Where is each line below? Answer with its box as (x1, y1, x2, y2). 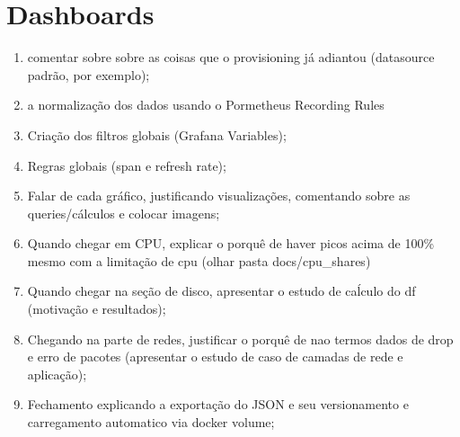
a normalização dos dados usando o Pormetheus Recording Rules (27, 95, 385, 114)
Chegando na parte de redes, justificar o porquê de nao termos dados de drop (27, 329, 454, 348)
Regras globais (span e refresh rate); (27, 156, 226, 174)
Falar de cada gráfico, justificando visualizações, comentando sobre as (27, 186, 411, 205)
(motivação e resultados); (27, 299, 166, 318)
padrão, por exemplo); (27, 65, 150, 84)
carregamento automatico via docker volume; (27, 413, 275, 432)
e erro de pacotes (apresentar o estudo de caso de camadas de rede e (27, 347, 403, 366)
